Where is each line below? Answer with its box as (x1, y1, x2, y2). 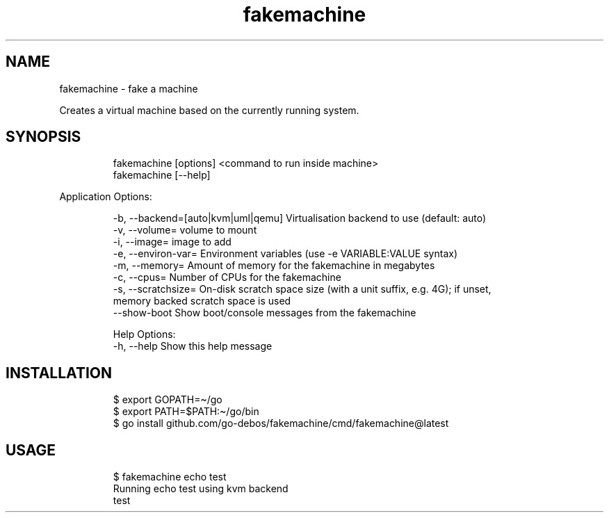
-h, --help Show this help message (113, 340, 273, 353)
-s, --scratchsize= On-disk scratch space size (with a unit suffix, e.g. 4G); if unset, (113, 283, 492, 296)
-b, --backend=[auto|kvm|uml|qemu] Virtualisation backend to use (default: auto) (113, 212, 487, 225)
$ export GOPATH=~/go (113, 394, 222, 406)
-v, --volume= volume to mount (113, 224, 257, 236)
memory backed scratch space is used (113, 295, 291, 307)
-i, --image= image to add (113, 236, 232, 248)
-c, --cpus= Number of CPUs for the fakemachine (113, 271, 341, 284)
